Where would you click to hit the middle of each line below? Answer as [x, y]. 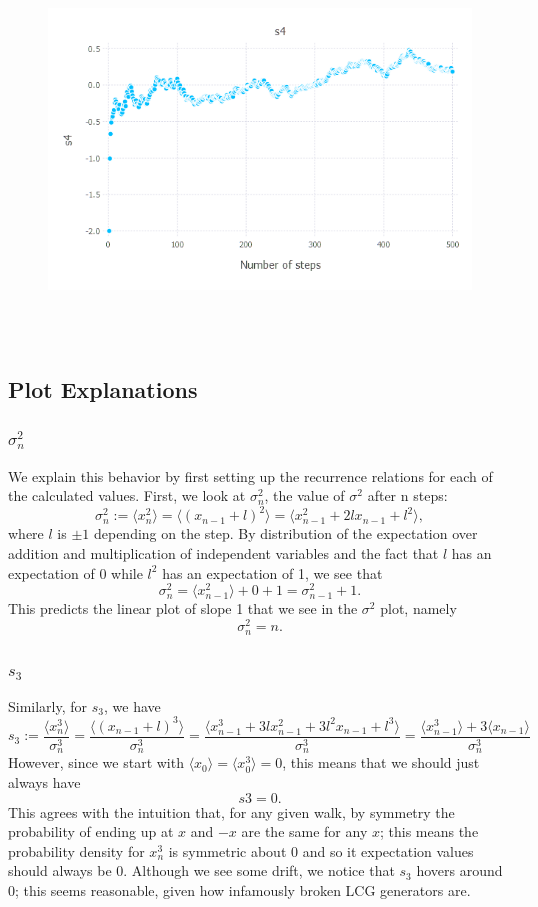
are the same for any [304, 831]
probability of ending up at [91, 831]
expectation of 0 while [75, 572]
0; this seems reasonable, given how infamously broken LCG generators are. [239, 889]
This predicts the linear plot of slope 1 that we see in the [183, 608]
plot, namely [418, 608]
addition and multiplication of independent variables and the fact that [223, 553]
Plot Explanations [103, 388]
